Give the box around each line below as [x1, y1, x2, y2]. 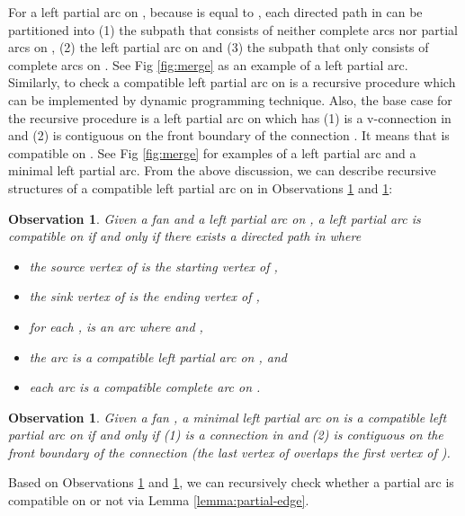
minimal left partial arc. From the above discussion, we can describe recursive [8, 161, 436, 180]
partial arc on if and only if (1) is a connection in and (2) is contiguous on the [8, 425, 443, 444]
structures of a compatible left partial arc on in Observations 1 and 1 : [8, 178, 393, 197]
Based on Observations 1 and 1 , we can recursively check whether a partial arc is [8, 473, 454, 492]
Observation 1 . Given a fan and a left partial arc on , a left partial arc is [8, 209, 421, 227]
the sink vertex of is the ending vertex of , [29, 287, 260, 306]
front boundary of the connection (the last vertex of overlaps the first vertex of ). [8, 442, 451, 461]
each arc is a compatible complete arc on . [29, 378, 261, 396]
